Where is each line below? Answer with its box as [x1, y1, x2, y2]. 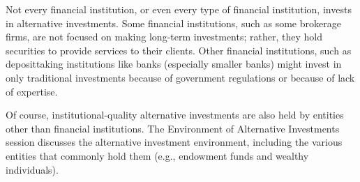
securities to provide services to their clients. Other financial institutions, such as [6, 43, 352, 57]
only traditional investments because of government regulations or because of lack [6, 70, 355, 84]
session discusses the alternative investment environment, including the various [6, 135, 343, 149]
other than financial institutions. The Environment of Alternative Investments [6, 121, 340, 135]
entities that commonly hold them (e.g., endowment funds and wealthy [6, 148, 309, 162]
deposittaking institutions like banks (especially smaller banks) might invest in [6, 56, 342, 71]
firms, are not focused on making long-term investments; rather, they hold [6, 29, 322, 44]
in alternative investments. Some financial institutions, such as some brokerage [6, 15, 341, 30]
